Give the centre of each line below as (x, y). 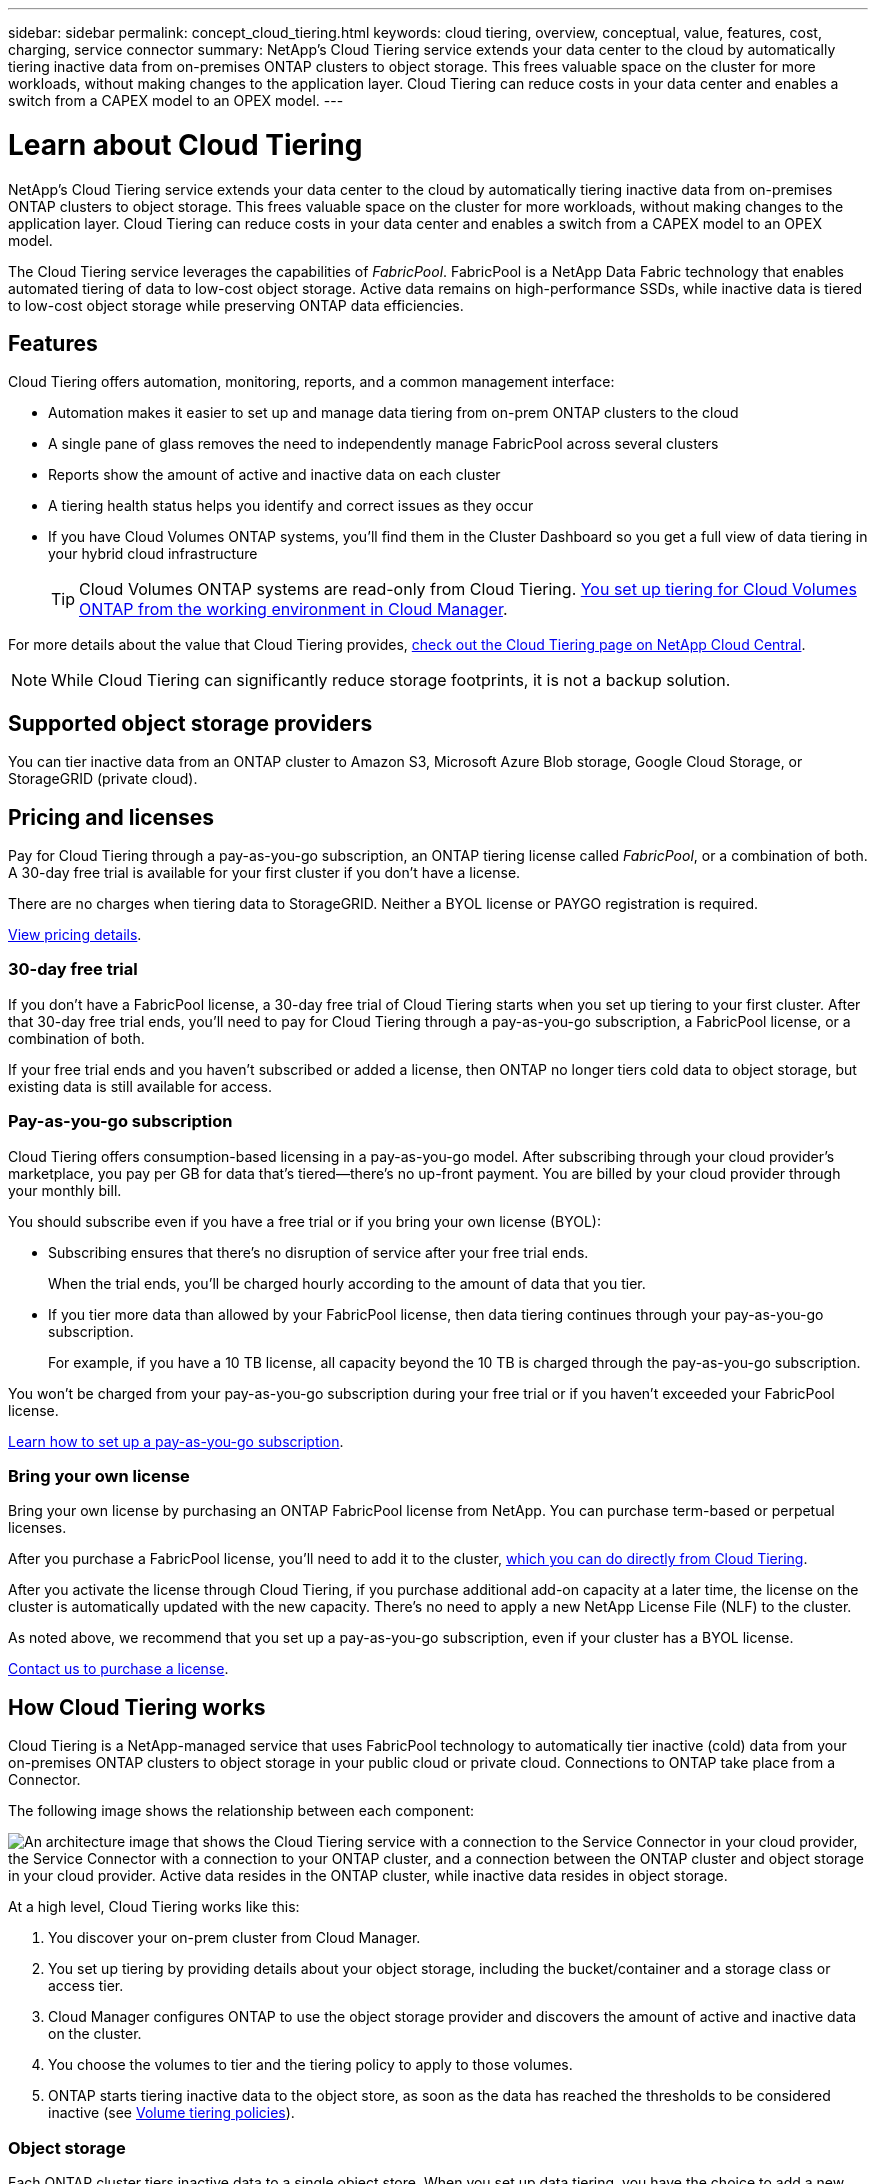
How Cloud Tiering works (137, 1707)
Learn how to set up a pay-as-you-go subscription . (176, 1441)
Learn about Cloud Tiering (185, 144)
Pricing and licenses (111, 817)
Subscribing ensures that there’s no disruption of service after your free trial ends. (318, 1252)
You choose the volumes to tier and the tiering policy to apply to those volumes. (310, 2065)
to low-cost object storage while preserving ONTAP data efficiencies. (236, 305)
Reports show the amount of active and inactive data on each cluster (274, 475)
